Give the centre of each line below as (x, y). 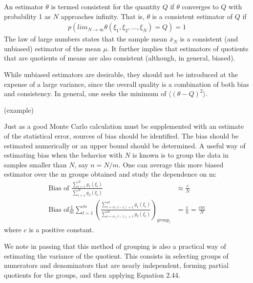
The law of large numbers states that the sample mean (86, 39)
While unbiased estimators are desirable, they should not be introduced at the (121, 74)
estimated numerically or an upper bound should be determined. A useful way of (125, 145)
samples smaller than (35, 164)
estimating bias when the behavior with (63, 155)
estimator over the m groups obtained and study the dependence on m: (110, 174)
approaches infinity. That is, (103, 16)
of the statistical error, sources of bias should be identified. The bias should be (121, 135)
